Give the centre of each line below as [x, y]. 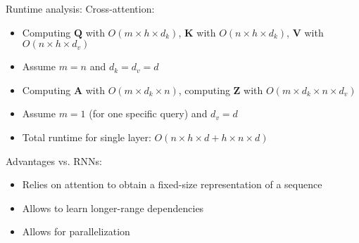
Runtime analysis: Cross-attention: [80, 8]
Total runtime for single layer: [87, 137]
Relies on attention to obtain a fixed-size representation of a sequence [172, 184]
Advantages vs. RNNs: [54, 160]
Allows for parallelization [76, 231]
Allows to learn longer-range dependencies [113, 208]
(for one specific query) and [148, 113]
